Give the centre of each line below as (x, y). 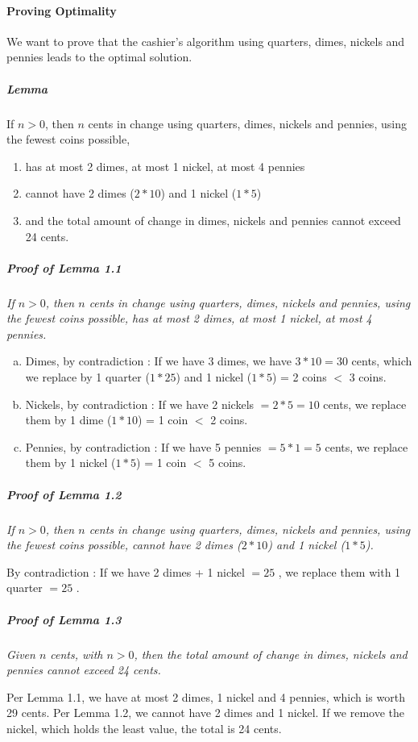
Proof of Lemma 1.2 (64, 494)
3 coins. (368, 377)
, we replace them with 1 (339, 571)
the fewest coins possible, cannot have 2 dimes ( (124, 545)
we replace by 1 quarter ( (87, 377)
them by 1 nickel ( (70, 463)
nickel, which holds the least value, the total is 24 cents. (144, 728)
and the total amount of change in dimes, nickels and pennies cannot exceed (213, 220)
